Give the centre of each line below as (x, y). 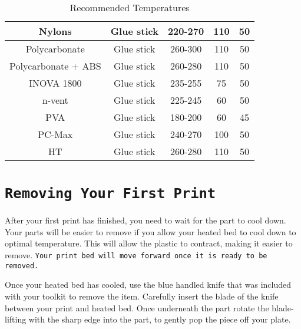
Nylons (55, 31)
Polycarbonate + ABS (55, 66)
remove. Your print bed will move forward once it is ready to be (136, 255)
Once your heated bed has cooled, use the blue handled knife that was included (148, 284)
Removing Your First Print (110, 194)
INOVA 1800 (55, 83)
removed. (22, 266)
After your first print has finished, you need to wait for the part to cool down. (145, 220)
